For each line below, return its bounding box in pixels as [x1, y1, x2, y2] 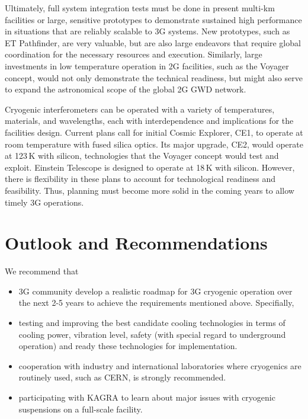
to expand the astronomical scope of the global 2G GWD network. [5, 83, 246, 95]
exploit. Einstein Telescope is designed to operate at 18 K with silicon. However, [5, 161, 295, 173]
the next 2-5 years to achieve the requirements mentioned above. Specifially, [18, 296, 294, 309]
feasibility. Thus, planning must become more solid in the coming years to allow [5, 184, 294, 196]
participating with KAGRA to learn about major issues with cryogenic [18, 391, 275, 403]
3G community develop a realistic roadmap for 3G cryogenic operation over [18, 284, 293, 297]
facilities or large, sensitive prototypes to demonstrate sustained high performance [5, 13, 302, 25]
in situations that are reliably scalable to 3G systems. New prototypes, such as [5, 25, 290, 37]
